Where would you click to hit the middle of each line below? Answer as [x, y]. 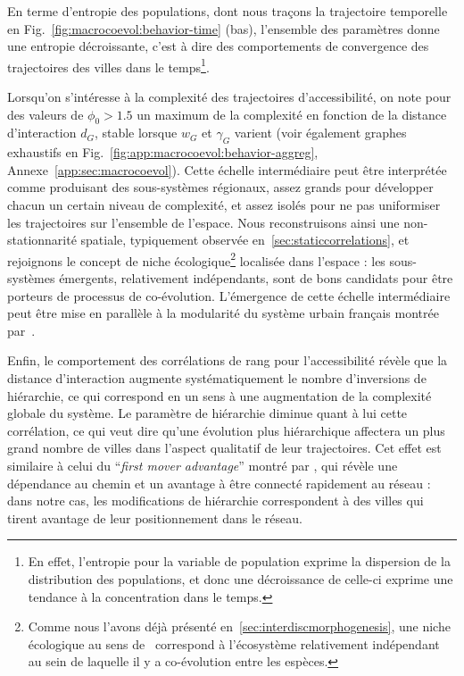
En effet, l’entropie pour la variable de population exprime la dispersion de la [239, 561]
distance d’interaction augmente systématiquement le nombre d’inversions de [217, 378]
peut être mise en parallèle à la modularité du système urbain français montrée [223, 313]
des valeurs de [46, 114]
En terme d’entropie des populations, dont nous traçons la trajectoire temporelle [228, 11]
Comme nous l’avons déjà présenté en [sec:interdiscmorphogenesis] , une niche [239, 626]
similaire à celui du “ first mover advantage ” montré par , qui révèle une [203, 465]
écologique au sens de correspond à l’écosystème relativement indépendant [234, 643]
